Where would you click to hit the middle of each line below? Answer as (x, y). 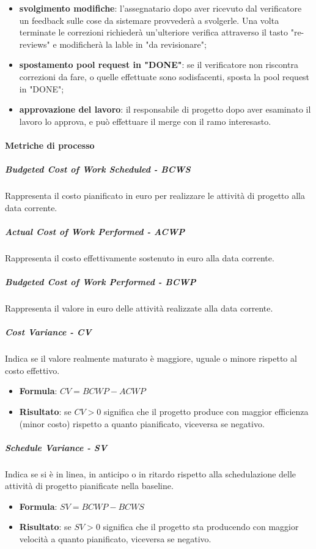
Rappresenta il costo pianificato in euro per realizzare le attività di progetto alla (155, 196)
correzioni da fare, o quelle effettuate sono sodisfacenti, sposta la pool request (164, 76)
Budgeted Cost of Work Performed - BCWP (101, 282)
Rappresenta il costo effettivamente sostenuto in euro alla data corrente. (140, 257)
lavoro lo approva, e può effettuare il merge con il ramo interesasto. (145, 121)
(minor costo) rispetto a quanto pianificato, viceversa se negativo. (142, 423)
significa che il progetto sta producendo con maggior (201, 527)
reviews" (35, 44)
